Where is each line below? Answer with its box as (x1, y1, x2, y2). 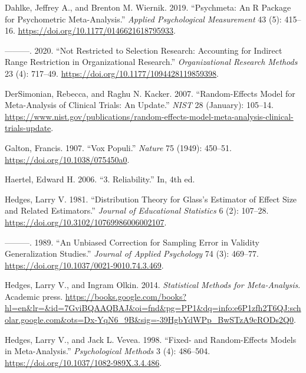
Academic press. (5, 290, 63, 302)
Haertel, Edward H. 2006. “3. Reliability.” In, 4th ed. (5, 173, 195, 185)
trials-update (5, 122, 51, 134)
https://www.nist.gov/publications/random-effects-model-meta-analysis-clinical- (5, 110, 294, 122)
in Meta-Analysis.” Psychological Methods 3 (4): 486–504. (5, 345, 210, 357)
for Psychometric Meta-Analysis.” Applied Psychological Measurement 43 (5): (5, 12, 282, 25)
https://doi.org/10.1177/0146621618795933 (18, 24, 173, 37)
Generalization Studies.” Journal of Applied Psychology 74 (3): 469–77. (5, 247, 259, 260)
